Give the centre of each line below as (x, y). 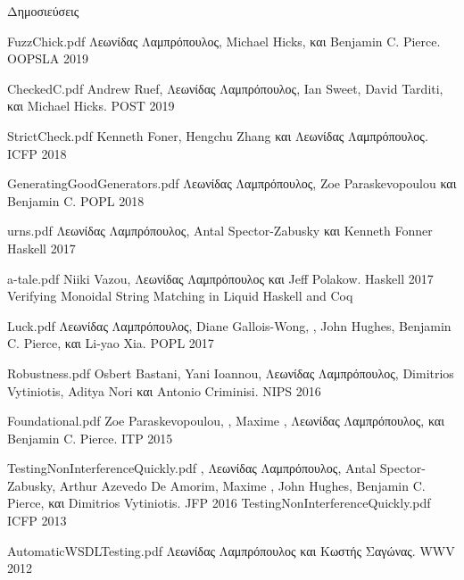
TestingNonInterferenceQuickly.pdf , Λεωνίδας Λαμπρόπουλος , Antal (192, 468)
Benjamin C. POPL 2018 (76, 200)
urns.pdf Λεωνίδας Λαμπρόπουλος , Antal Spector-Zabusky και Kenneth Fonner (220, 231)
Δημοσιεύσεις (43, 11)
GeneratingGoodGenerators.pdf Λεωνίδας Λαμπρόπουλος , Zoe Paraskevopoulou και (232, 183)
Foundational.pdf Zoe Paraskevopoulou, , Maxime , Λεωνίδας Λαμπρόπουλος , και (226, 421)
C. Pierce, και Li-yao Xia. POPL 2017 (111, 343)
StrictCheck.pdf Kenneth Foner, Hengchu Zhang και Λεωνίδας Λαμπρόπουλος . (218, 135)
